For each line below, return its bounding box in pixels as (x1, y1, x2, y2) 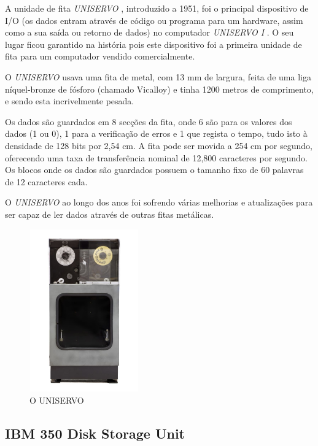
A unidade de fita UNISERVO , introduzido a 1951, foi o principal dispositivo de (5, 2, 309, 14)
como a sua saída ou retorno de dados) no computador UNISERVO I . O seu (5, 26, 294, 39)
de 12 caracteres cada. (5, 175, 88, 188)
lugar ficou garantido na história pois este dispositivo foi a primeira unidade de (5, 37, 302, 50)
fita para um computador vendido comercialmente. (5, 50, 195, 63)
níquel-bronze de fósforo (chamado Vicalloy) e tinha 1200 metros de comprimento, (5, 82, 314, 95)
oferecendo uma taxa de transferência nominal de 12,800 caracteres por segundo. (5, 151, 308, 164)
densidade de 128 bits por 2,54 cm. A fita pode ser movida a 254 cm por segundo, (5, 139, 312, 152)
